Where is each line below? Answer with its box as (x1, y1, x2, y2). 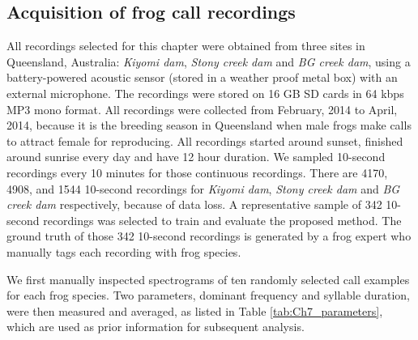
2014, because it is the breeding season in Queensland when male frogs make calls (6, 117, 412, 134)
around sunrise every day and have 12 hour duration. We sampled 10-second (6, 148, 386, 165)
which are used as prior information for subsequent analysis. (6, 318, 305, 335)
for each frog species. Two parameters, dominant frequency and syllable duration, (6, 287, 410, 304)
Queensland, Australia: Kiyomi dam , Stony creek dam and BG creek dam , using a (6, 53, 411, 70)
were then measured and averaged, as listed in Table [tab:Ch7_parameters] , (6, 302, 383, 319)
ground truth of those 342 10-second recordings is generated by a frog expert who (6, 227, 412, 244)
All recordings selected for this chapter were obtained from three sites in (6, 37, 365, 54)
